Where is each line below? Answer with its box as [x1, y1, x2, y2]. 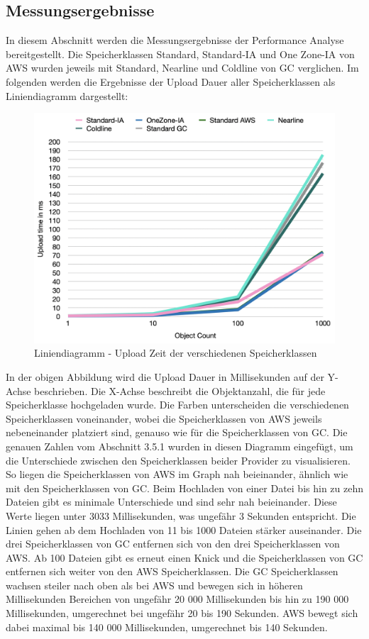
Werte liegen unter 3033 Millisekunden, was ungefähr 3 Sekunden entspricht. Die [6, 508, 356, 523]
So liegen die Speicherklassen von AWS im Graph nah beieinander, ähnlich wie [6, 467, 348, 482]
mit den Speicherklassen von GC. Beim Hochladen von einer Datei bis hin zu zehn [6, 480, 363, 495]
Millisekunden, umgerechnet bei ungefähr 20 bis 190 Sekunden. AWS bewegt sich [6, 606, 358, 621]
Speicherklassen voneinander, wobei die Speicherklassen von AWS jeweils [6, 411, 322, 426]
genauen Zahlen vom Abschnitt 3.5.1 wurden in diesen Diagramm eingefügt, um [6, 438, 353, 453]
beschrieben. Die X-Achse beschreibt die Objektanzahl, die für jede [34, 383, 326, 398]
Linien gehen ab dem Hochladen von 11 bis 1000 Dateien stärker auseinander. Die [6, 522, 362, 537]
